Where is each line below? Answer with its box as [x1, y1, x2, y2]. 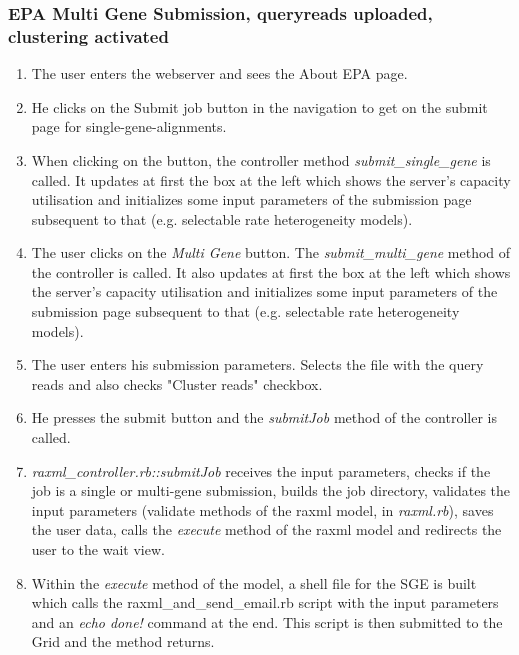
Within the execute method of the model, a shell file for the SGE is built [31, 572, 477, 593]
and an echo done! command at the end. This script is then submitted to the [31, 611, 503, 632]
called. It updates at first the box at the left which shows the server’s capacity [31, 169, 511, 190]
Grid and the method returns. [31, 631, 215, 652]
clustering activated [8, 23, 169, 48]
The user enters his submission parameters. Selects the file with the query [31, 354, 484, 375]
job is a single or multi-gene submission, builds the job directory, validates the [31, 480, 511, 501]
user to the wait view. [31, 539, 165, 560]
